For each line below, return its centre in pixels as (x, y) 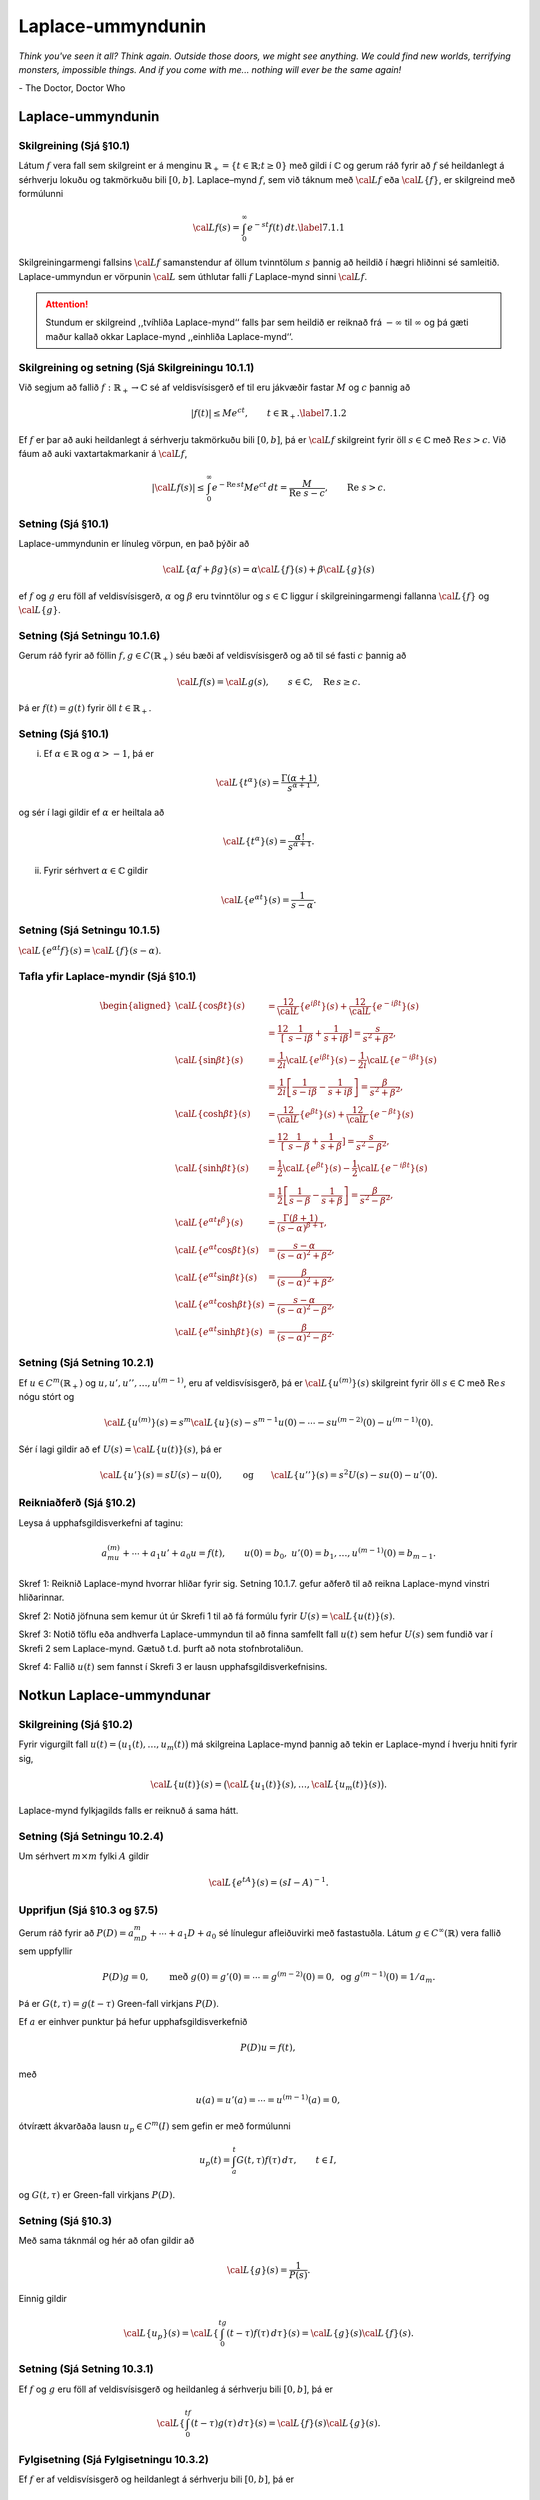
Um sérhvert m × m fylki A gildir (84, 1856)
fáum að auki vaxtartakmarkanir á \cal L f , (103, 453)
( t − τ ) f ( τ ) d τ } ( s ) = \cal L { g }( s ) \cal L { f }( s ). (320, 2333)
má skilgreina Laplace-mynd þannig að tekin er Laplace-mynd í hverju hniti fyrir (354, 1744)
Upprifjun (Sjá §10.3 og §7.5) (88, 1910)
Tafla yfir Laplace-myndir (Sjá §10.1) (107, 976)
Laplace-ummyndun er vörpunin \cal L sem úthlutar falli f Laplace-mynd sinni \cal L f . (193, 276)
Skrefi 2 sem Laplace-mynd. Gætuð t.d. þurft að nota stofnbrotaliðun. (161, 1648)
